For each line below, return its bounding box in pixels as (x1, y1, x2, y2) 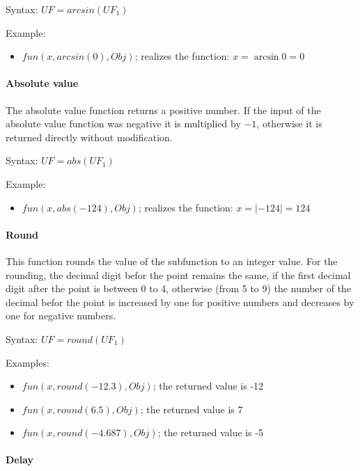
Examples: (6, 355, 49, 369)
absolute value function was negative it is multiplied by (6, 116, 241, 131)
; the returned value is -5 (157, 425, 264, 440)
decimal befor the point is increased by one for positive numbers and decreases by (6, 294, 354, 309)
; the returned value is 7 (140, 401, 243, 416)
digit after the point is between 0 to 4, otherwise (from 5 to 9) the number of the (6, 281, 352, 296)
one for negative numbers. (6, 308, 116, 323)
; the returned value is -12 (152, 378, 264, 393)
